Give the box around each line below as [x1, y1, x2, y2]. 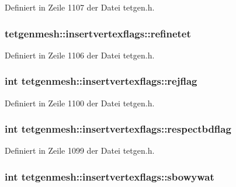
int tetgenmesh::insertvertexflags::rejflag [5, 74, 197, 88]
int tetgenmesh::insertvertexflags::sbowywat [5, 169, 214, 183]
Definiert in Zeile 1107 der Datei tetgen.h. [5, 1, 155, 13]
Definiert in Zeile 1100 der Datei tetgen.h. [5, 96, 155, 109]
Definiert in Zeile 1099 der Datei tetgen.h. [5, 144, 155, 157]
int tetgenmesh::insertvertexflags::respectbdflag [5, 122, 231, 136]
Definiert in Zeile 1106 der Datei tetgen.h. [5, 49, 155, 61]
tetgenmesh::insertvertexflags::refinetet [5, 26, 191, 40]
